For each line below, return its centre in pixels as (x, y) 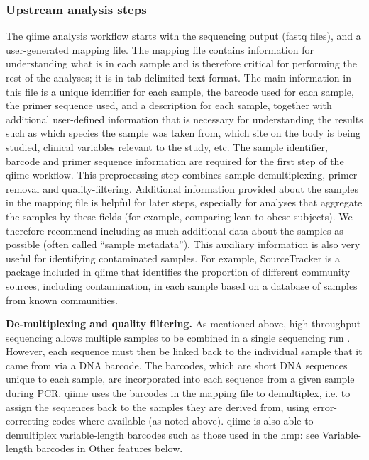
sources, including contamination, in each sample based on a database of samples (182, 285)
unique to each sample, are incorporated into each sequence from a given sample (180, 379)
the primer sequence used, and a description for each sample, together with (169, 105)
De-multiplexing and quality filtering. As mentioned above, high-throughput (183, 324)
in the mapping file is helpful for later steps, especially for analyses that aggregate (184, 202)
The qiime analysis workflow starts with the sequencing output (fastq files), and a (183, 36)
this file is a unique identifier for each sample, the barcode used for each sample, (180, 91)
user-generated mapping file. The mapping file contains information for (160, 49)
